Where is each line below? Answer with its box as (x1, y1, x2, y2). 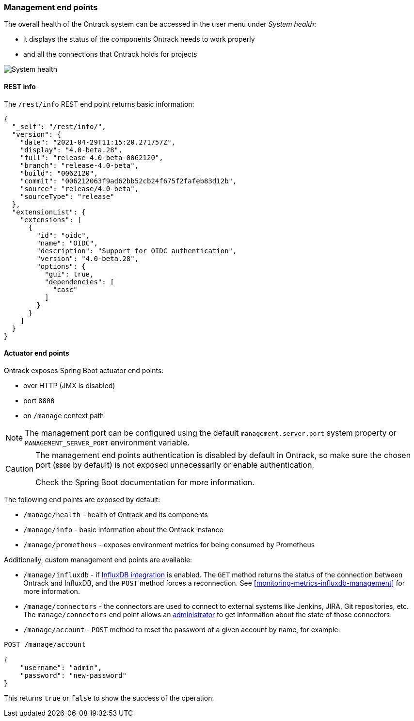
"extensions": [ (20, 215, 82, 224)
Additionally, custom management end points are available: (4, 555, 192, 564)
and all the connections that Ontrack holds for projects (23, 50, 197, 59)
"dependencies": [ (45, 278, 114, 286)
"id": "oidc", (36, 231, 90, 239)
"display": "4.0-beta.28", (20, 146, 123, 154)
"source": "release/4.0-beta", (20, 184, 139, 193)
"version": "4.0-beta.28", (36, 254, 139, 262)
